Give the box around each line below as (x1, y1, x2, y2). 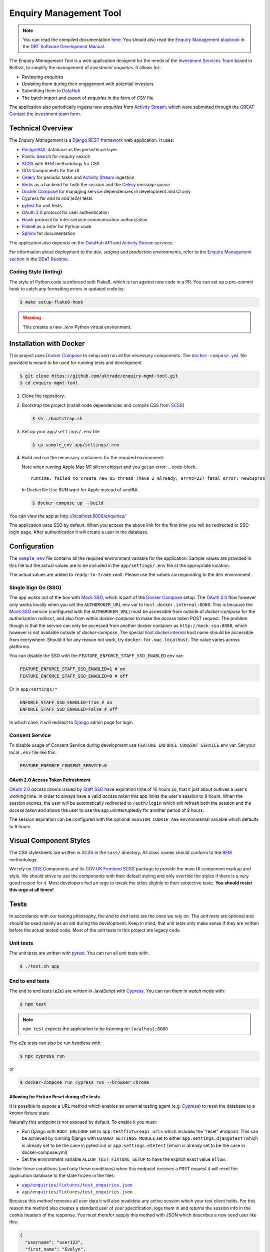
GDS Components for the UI (21, 167, 79, 173)
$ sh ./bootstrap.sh (32, 416, 82, 421)
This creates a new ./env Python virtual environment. (22, 324, 132, 330)
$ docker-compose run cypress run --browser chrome (19, 1079, 149, 1085)
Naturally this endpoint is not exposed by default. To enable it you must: (9, 1119, 157, 1125)
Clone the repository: (21, 393, 65, 399)
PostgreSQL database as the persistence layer (21, 146, 117, 152)
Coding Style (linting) (9, 268, 62, 275)
